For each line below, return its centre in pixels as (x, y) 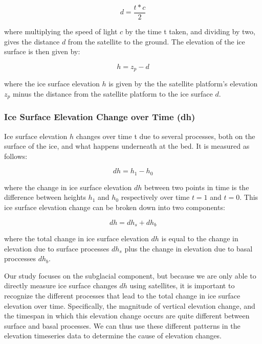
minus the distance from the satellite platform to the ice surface (113, 93)
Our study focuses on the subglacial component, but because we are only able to (130, 275)
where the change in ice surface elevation (68, 187)
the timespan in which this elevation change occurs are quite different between (127, 316)
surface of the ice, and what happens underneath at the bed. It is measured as (127, 146)
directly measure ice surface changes (61, 285)
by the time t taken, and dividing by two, (190, 31)
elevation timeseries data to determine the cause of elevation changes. (113, 336)
